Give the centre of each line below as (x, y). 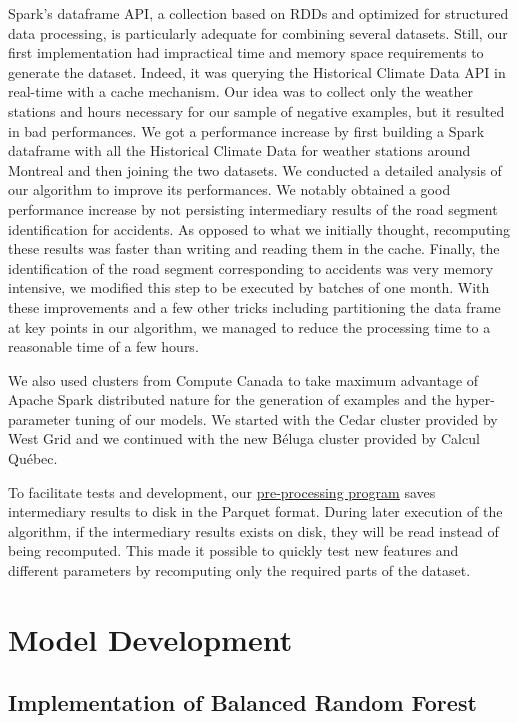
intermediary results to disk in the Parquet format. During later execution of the (255, 511)
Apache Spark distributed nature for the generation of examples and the (229, 399)
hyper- (475, 399)
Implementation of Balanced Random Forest (242, 702)
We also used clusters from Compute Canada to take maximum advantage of (243, 379)
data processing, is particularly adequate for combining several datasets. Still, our (258, 32)
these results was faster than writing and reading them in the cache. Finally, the (254, 248)
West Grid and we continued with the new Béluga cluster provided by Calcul (244, 438)
